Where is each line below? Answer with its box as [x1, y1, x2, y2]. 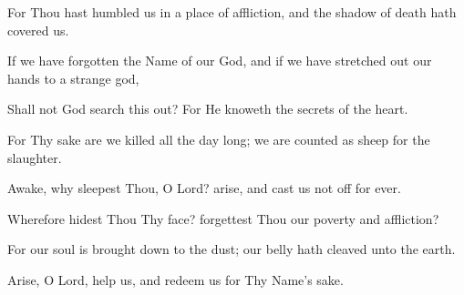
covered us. [7, 20, 69, 39]
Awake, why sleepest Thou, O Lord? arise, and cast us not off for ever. [7, 178, 401, 198]
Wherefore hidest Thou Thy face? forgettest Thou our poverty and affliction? [7, 209, 439, 228]
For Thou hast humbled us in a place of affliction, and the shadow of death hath [7, 3, 457, 21]
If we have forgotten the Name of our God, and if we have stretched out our [7, 51, 432, 70]
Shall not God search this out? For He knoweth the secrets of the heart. [7, 99, 408, 118]
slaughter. [7, 147, 62, 167]
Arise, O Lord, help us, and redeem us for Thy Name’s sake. [7, 270, 344, 289]
